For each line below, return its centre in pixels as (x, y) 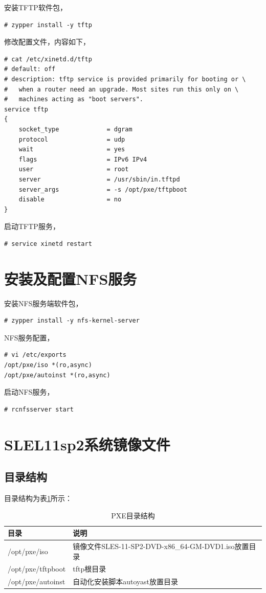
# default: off (30, 69)
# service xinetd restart (48, 244)
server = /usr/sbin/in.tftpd (99, 179)
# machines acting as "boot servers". (74, 99)
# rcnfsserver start (39, 409)
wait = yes (72, 150)
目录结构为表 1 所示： (38, 498)
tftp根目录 (90, 569)
